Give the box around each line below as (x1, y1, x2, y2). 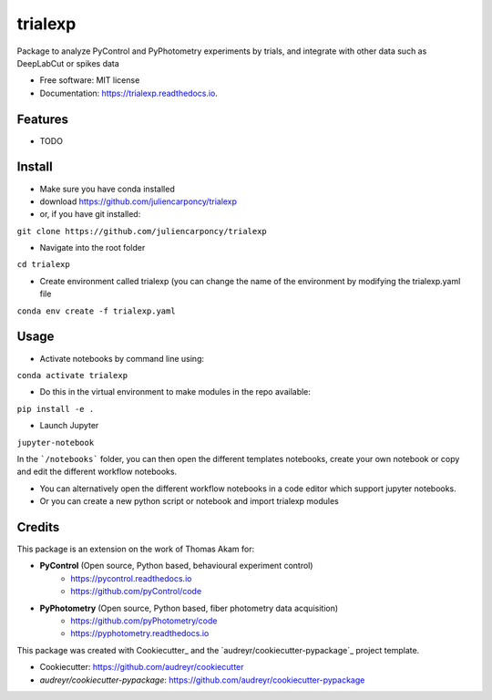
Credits (16, 520, 60, 535)
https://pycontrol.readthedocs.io (70, 572, 192, 583)
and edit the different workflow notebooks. (16, 466, 178, 478)
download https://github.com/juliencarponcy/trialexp (39, 196, 237, 207)
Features (16, 111, 68, 127)
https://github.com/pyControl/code (70, 586, 202, 597)
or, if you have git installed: (39, 209, 141, 220)
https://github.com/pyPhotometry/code (70, 615, 218, 626)
